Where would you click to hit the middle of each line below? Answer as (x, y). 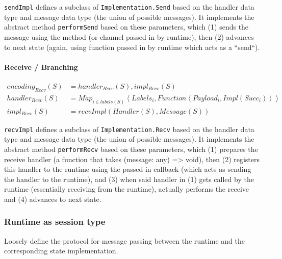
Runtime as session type (55, 222)
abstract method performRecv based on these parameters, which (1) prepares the (131, 149)
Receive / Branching (41, 67)
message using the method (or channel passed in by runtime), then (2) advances (129, 36)
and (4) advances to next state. (53, 199)
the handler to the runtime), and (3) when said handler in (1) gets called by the (129, 179)
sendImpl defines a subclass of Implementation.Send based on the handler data (129, 7)
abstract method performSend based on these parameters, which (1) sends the (126, 27)
